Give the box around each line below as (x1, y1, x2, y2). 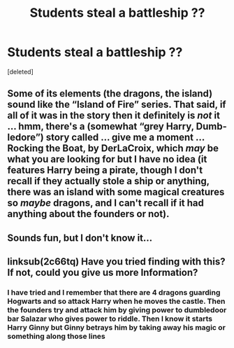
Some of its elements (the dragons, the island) (7, 88, 213, 99)
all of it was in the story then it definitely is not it (7, 110, 220, 122)
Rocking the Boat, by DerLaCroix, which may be (7, 142, 219, 155)
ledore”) (7, 132, 44, 144)
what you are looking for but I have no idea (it (7, 153, 207, 165)
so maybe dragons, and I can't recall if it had (7, 197, 205, 209)
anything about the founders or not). (7, 208, 170, 220)
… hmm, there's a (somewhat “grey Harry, (7, 120, 194, 132)
